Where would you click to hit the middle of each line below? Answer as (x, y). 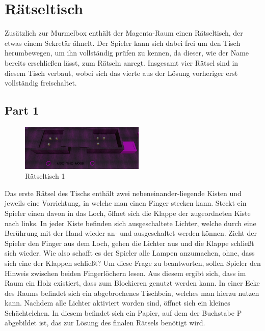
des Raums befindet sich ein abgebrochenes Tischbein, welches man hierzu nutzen (132, 293)
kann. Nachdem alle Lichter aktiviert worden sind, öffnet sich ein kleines (117, 303)
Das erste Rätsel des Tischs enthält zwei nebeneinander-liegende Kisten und (123, 193)
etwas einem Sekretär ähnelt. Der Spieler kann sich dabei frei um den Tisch (123, 43)
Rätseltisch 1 (45, 176)
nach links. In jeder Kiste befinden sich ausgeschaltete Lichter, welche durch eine (130, 223)
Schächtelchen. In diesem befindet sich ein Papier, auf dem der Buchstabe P (123, 312)
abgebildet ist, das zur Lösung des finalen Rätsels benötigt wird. (105, 323)
